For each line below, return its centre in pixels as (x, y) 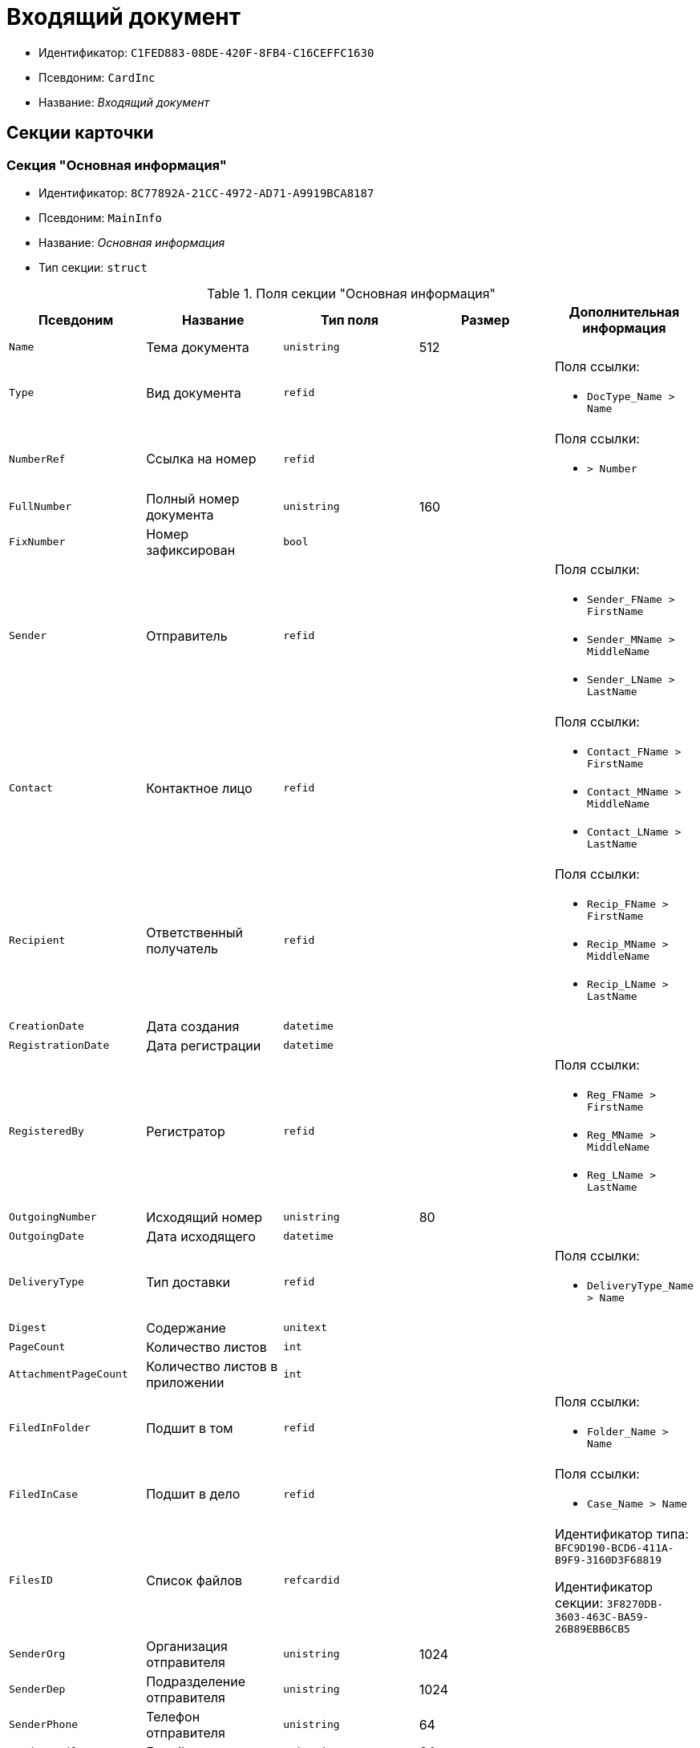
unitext (305, 1328)
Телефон (173, 1716)
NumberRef (37, 459)
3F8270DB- (635, 1604)
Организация (187, 1646)
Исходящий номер (204, 1217)
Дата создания (193, 1026)
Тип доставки (188, 1282)
